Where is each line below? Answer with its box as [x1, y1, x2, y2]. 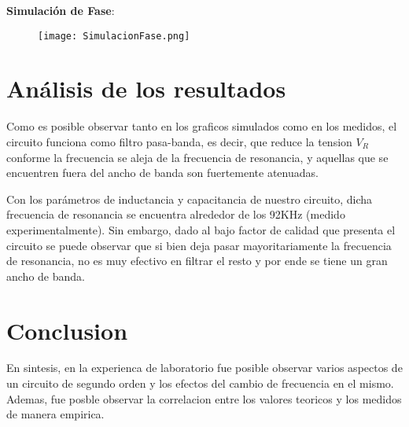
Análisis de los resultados [6, 72, 286, 105]
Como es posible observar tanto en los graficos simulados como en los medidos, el [6, 118, 397, 134]
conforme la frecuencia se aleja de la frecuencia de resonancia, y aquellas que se [6, 149, 389, 165]
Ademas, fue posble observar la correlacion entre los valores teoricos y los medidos [6, 390, 402, 407]
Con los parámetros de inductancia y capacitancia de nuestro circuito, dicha [6, 190, 373, 207]
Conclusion [6, 314, 128, 346]
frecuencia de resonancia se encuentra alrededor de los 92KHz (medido [6, 206, 345, 223]
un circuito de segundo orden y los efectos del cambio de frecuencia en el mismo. [6, 375, 394, 392]
